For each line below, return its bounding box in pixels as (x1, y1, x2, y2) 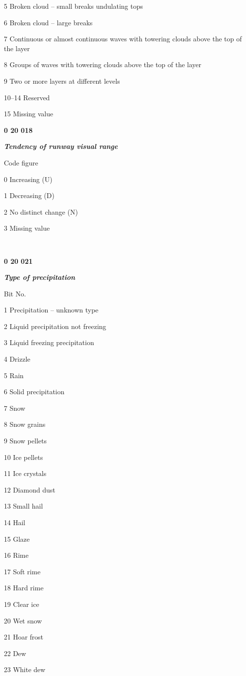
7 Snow (4, 402, 25, 413)
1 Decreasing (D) (4, 190, 54, 201)
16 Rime (4, 550, 29, 560)
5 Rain (4, 370, 24, 380)
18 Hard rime (4, 583, 44, 593)
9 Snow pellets (4, 436, 47, 446)
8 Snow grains (4, 419, 46, 429)
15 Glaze (4, 533, 30, 544)
